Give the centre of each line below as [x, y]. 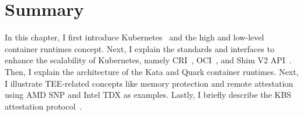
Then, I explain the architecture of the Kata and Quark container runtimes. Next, [152, 71]
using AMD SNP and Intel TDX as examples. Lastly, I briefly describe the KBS [148, 95]
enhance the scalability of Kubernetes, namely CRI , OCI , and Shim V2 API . [148, 60]
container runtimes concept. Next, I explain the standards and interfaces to [140, 48]
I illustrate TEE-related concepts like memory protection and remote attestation [149, 83]
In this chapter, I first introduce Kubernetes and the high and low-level [135, 37]
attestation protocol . [43, 106]
